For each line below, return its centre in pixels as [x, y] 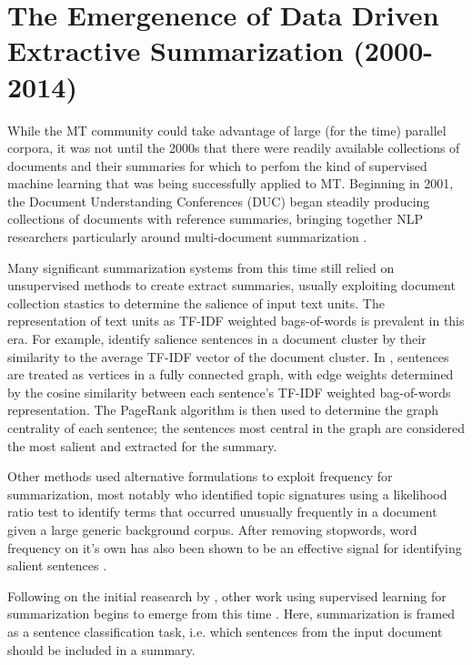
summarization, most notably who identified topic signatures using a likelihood [227, 494]
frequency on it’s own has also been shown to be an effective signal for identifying [235, 547]
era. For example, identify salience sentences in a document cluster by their [217, 339]
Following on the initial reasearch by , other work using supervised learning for [227, 595]
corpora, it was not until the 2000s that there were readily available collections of [234, 148]
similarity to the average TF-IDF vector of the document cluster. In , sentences [228, 356]
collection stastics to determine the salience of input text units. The [196, 302]
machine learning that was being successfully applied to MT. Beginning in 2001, [231, 183]
